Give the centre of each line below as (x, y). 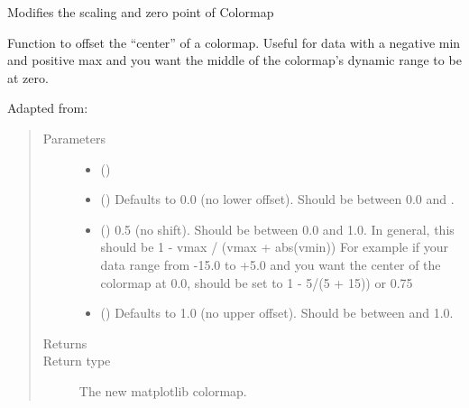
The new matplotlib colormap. (163, 390)
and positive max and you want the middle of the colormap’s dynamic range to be (234, 60)
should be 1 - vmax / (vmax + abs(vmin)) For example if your (275, 247)
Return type (77, 361)
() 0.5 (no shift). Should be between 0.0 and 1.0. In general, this (277, 229)
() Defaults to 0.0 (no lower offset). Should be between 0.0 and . (277, 199)
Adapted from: (48, 108)
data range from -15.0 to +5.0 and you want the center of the (271, 264)
